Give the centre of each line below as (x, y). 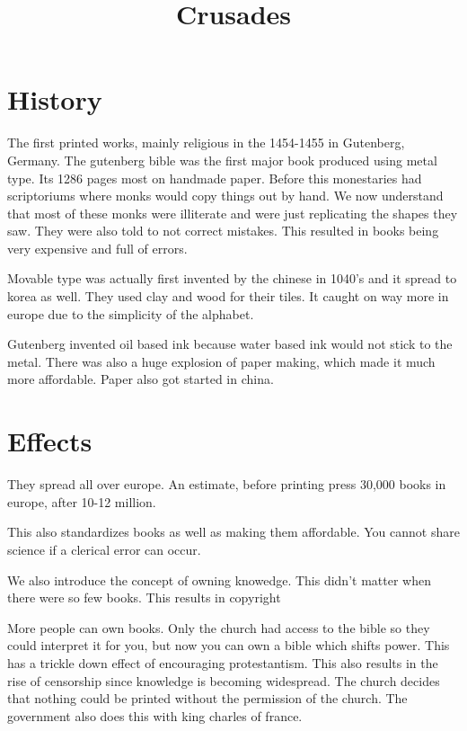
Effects (50, 441)
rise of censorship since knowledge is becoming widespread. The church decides (224, 680)
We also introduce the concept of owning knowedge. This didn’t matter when (219, 579)
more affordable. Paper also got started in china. (141, 379)
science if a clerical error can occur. (104, 549)
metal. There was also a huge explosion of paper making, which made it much (221, 361)
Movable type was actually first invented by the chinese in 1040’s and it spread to (232, 278)
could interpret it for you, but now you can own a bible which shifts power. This (229, 645)
